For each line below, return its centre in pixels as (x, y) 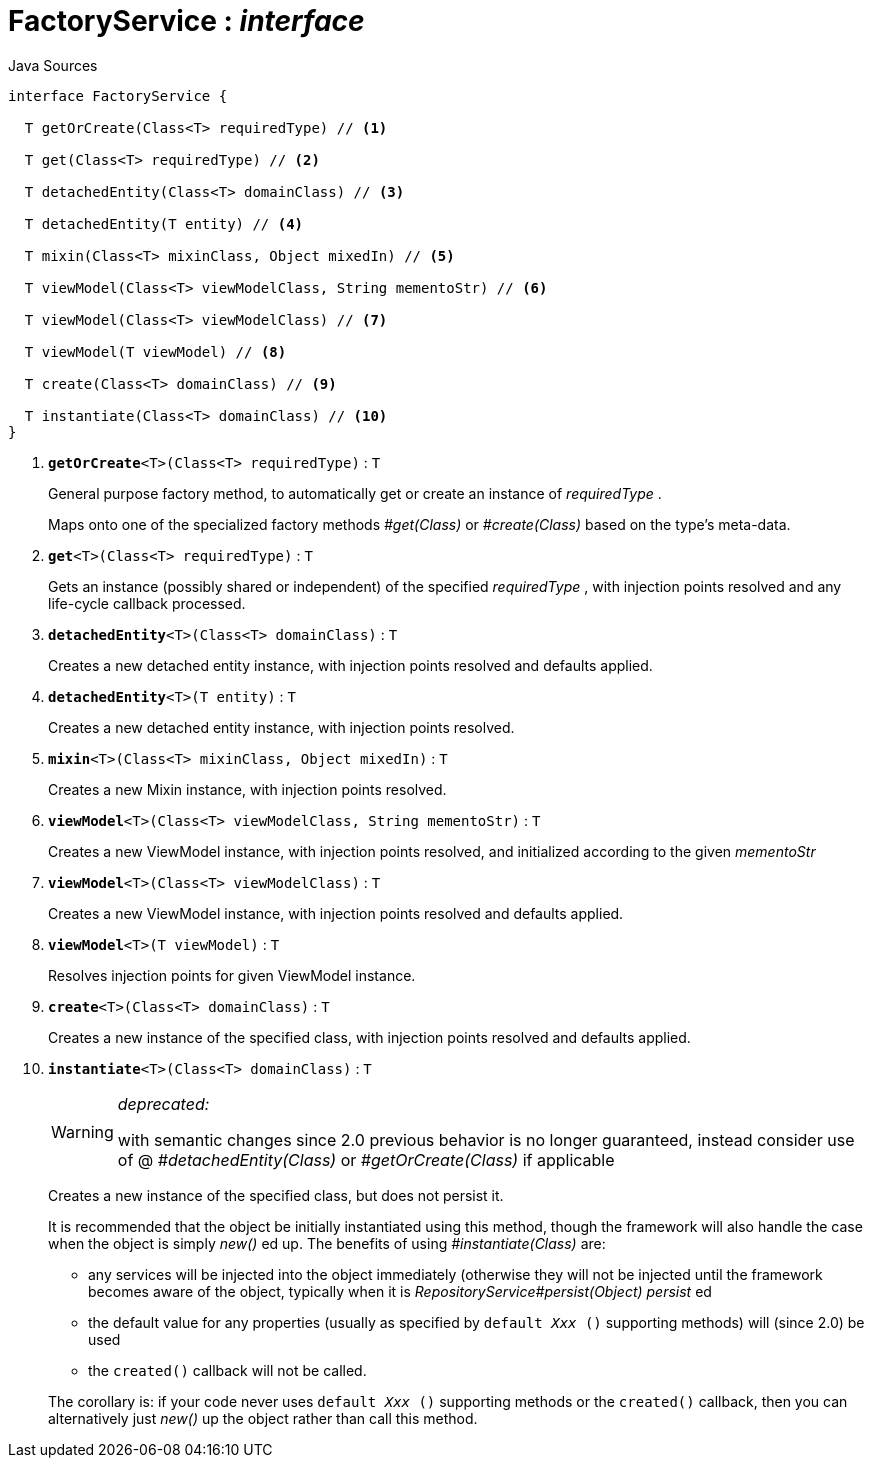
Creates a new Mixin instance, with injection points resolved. (247, 789)
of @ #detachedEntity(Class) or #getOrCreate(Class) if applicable (366, 1159)
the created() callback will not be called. (227, 1370)
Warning (82, 1131)
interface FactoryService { (118, 95)
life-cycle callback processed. (147, 603)
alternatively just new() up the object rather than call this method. (263, 1418)
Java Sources (53, 65)
